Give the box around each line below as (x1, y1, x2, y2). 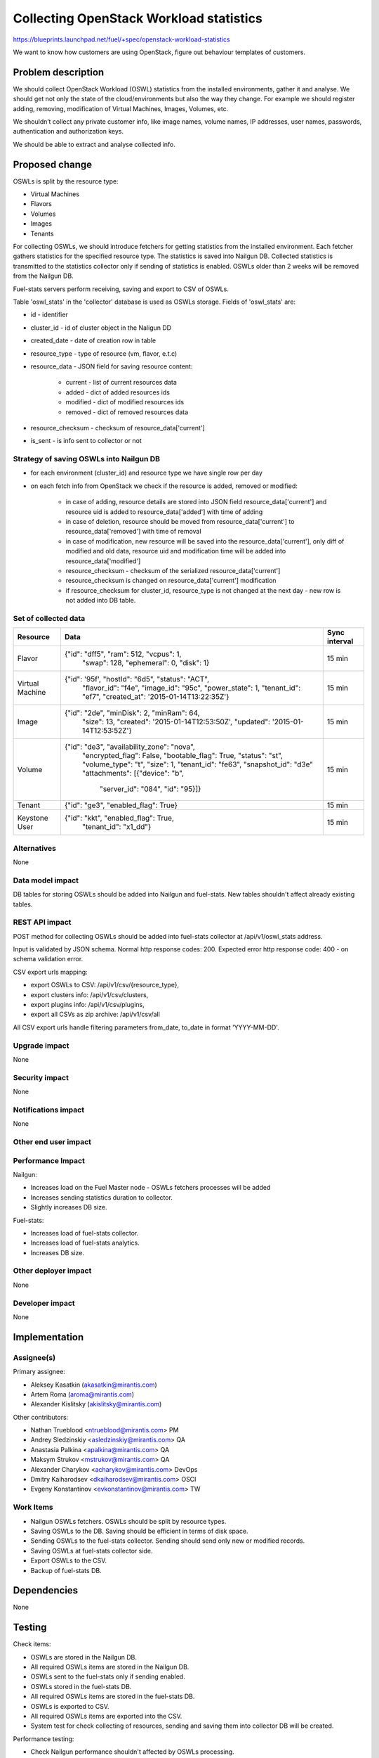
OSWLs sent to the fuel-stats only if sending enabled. (30, 1672, 185, 1681)
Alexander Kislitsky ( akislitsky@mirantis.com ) (30, 1400, 162, 1409)
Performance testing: (13, 1734, 74, 1743)
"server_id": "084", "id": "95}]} (99, 784, 201, 794)
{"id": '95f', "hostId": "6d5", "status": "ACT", (64, 674, 210, 684)
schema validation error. (13, 955, 84, 963)
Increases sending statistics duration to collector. (30, 1193, 173, 1202)
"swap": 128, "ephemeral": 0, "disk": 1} (81, 658, 210, 668)
